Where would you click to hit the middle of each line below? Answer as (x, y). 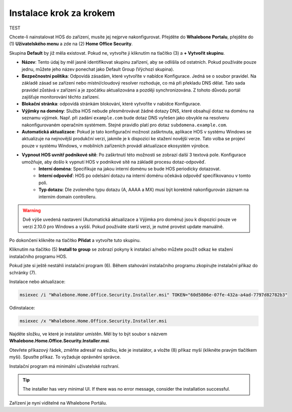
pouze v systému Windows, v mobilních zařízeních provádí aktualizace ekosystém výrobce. (116, 146)
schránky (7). (23, 272)
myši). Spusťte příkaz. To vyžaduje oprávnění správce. (65, 357)
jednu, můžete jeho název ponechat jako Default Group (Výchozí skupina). (98, 69)
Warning (32, 210)
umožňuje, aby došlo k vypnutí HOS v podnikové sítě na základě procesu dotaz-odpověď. (114, 162)
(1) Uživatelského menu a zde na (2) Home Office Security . (71, 44)
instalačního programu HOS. (38, 256)
